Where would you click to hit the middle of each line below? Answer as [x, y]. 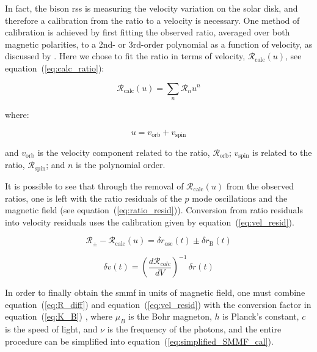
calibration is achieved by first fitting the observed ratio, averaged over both [148, 32]
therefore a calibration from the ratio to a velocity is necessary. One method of [152, 20]
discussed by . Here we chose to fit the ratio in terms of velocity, [125, 56]
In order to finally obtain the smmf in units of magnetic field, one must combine [155, 292]
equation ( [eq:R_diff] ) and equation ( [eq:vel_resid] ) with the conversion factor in [158, 304]
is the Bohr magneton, [170, 316]
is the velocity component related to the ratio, [124, 152]
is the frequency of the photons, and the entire [194, 329]
